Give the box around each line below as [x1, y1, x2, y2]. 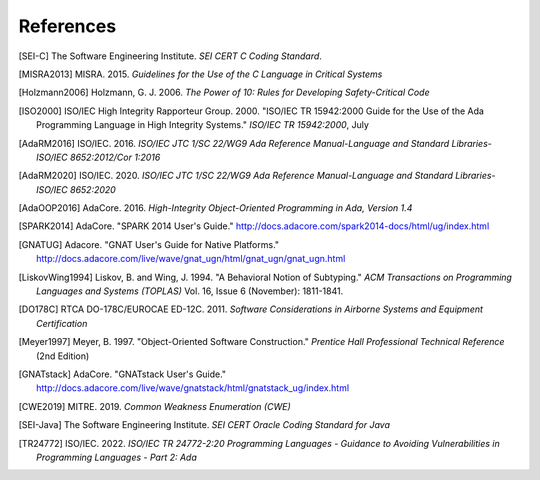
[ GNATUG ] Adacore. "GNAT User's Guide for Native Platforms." [18, 238, 280, 250]
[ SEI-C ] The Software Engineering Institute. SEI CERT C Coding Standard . [18, 50, 322, 62]
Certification [36, 317, 88, 329]
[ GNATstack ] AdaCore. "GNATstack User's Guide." [18, 368, 227, 380]
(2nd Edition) [36, 350, 90, 362]
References [18, 15, 117, 37]
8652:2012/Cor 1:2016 [70, 151, 161, 163]
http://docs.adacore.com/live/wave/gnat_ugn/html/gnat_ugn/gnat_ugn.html [36, 253, 346, 265]
